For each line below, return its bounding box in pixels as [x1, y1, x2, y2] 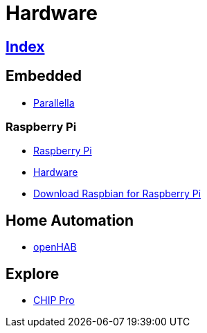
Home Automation [6, 211, 134, 229]
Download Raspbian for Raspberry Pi [33, 188, 201, 200]
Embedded [6, 67, 82, 85]
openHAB [33, 241, 77, 253]
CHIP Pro [33, 294, 75, 307]
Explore [6, 264, 60, 282]
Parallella [33, 96, 75, 109]
